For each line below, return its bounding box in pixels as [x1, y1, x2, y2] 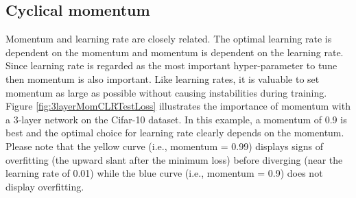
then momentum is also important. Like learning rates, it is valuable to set [5, 71, 320, 86]
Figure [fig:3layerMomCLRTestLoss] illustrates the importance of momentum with [5, 99, 351, 113]
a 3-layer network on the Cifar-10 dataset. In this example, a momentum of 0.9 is [5, 112, 347, 126]
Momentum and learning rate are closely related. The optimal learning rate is [5, 32, 332, 46]
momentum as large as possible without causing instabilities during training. [5, 85, 327, 99]
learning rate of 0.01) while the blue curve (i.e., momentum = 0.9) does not [5, 166, 323, 180]
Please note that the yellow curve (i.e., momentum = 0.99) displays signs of [5, 138, 323, 153]
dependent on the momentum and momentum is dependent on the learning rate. [5, 45, 344, 59]
